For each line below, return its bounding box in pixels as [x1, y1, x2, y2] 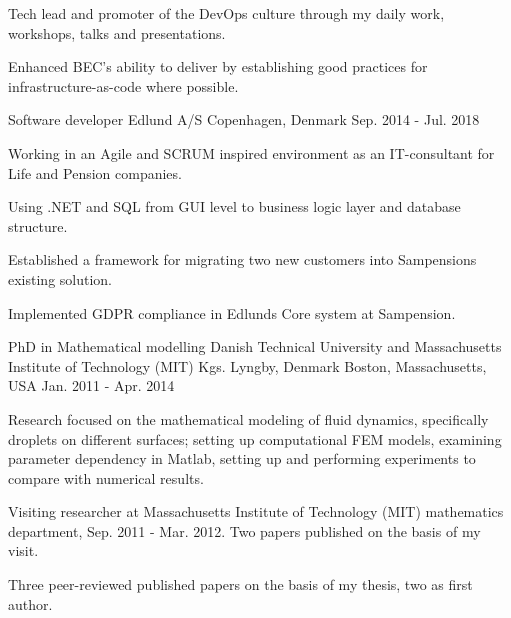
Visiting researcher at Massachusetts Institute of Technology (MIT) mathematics [8, 501, 504, 522]
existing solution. [8, 268, 113, 289]
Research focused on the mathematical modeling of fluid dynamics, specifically [8, 408, 489, 429]
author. [8, 593, 53, 614]
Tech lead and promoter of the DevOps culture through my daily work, [8, 3, 445, 23]
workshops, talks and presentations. [8, 22, 226, 43]
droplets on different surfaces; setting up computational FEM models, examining [8, 428, 502, 449]
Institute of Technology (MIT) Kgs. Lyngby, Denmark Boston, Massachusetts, [8, 355, 487, 376]
